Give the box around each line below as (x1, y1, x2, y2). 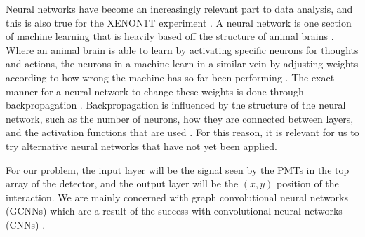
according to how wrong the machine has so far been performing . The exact (6, 69, 335, 84)
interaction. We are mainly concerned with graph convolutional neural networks (6, 189, 349, 204)
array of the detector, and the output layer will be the (6, 176, 239, 191)
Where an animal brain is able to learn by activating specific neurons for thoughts (6, 42, 359, 57)
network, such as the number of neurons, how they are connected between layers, (6, 111, 354, 126)
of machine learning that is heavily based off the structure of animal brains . (6, 29, 334, 43)
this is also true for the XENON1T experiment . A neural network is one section (6, 15, 352, 29)
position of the (277, 176, 339, 191)
